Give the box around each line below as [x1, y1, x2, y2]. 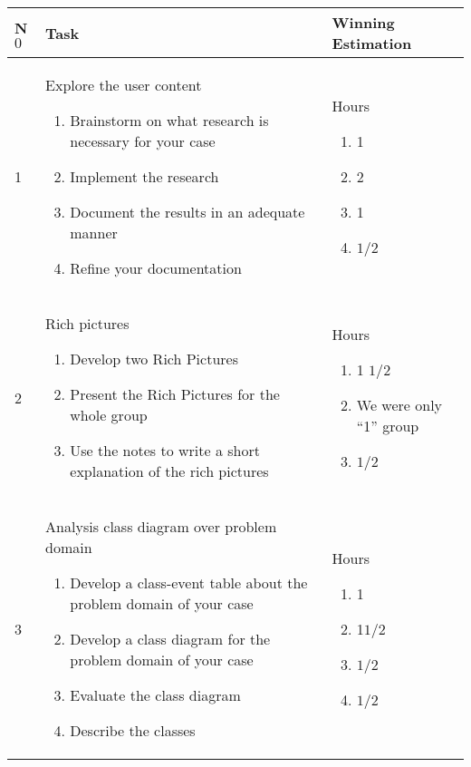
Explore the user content [45, 74, 202, 95]
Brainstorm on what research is [70, 110, 269, 131]
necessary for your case [70, 131, 216, 151]
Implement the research [70, 166, 219, 187]
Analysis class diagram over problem [45, 516, 277, 537]
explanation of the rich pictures [70, 461, 269, 481]
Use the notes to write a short [70, 440, 260, 461]
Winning [332, 12, 395, 33]
